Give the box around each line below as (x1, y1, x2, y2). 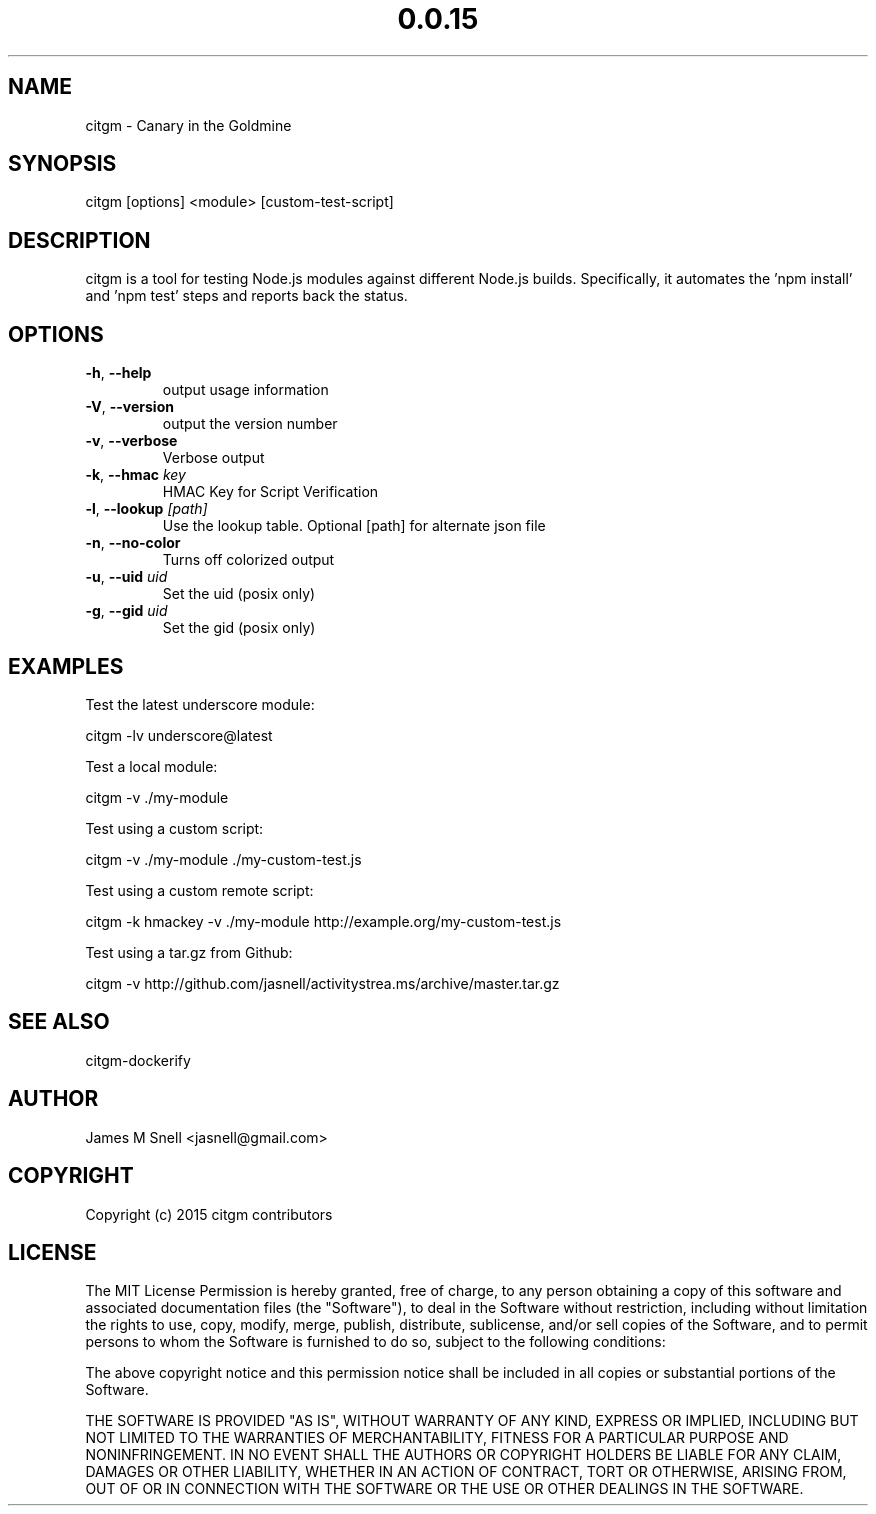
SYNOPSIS (8, 151, 117, 177)
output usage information (162, 381, 329, 399)
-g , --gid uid (85, 602, 168, 620)
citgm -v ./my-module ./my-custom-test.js (85, 850, 362, 868)
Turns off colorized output (162, 551, 335, 569)
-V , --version (85, 398, 174, 416)
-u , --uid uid (85, 568, 168, 586)
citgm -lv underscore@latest (85, 726, 273, 744)
